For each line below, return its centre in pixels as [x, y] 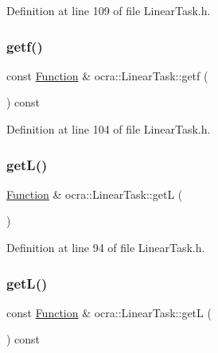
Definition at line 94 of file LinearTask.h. [106, 247]
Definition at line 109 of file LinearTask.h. [109, 10]
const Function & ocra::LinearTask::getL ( [109, 312]
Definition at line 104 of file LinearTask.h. [109, 129]
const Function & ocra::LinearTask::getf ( [107, 75]
